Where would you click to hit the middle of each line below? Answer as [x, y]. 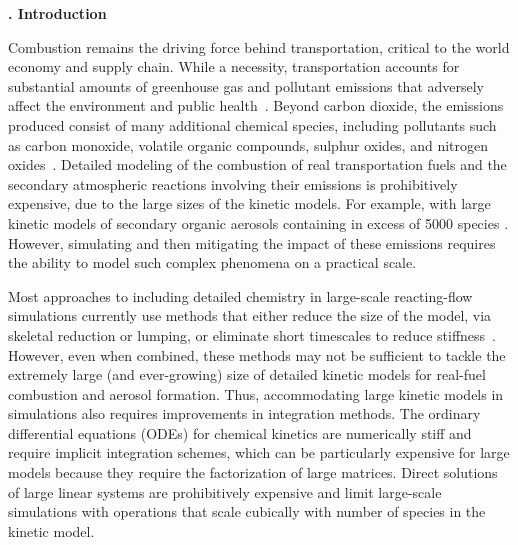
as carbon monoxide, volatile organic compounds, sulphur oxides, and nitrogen [248, 144]
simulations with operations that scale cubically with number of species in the [247, 511]
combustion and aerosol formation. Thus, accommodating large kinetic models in [256, 393]
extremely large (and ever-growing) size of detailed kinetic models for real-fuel [247, 374]
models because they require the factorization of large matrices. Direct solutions [253, 472]
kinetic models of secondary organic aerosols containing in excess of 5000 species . [258, 222]
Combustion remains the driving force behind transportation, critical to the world [259, 46]
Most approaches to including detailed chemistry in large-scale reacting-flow [240, 295]
